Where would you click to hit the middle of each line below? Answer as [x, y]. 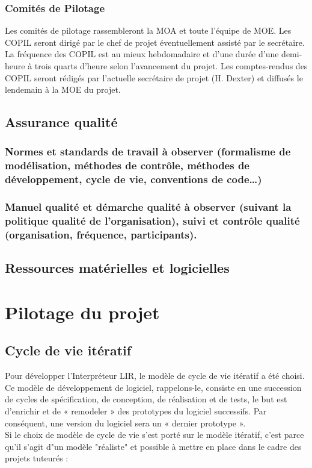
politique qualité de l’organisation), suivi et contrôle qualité [152, 221]
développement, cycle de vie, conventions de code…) [133, 179]
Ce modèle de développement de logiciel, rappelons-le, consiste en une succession [153, 387]
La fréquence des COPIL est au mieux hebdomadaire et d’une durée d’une [142, 54]
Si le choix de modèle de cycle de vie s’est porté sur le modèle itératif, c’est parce [154, 435]
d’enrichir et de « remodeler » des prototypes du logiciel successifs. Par [136, 411]
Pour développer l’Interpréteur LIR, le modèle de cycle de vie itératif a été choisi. [155, 376]
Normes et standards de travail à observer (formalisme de [148, 151]
